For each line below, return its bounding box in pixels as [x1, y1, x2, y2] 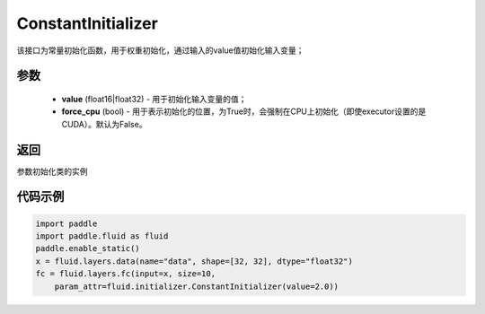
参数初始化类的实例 [16, 166, 88, 177]
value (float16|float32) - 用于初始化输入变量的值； [61, 93, 247, 104]
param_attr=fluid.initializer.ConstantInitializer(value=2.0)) [54, 281, 339, 292]
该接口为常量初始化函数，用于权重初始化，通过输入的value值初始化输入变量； [16, 45, 304, 56]
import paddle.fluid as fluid [35, 231, 169, 241]
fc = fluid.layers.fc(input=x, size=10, [35, 269, 216, 279]
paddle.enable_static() [35, 243, 141, 254]
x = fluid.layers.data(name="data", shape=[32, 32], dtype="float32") [35, 256, 354, 266]
